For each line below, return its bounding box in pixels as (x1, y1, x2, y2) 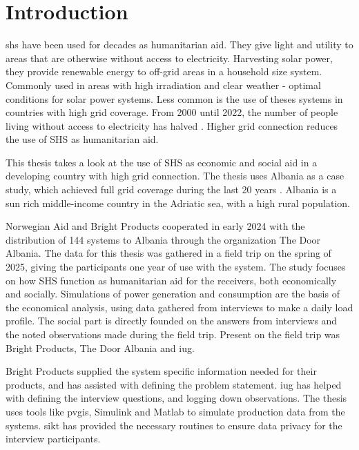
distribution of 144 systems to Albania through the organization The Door (6, 232, 321, 246)
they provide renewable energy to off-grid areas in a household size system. (6, 64, 322, 79)
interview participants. (6, 431, 101, 446)
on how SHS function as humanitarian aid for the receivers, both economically (6, 273, 337, 287)
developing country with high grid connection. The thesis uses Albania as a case (6, 168, 345, 183)
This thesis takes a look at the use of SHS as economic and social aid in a (6, 155, 318, 169)
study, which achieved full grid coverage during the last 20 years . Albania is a (6, 182, 337, 197)
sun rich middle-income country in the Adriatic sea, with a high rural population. (6, 195, 350, 210)
